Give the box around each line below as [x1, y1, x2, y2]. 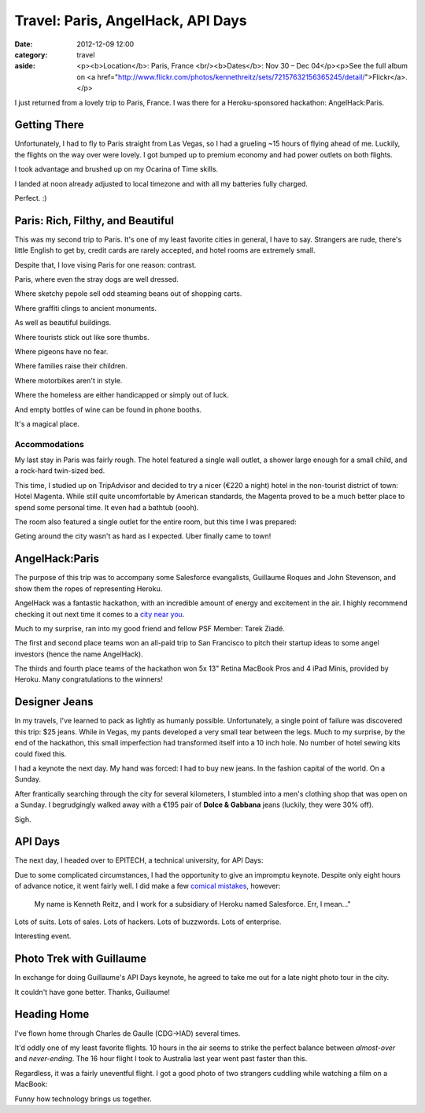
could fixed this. [14, 749, 67, 759]
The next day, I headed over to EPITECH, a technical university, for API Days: [14, 856, 264, 865]
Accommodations [14, 438, 84, 449]
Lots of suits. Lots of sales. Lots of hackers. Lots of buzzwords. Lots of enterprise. [14, 917, 282, 926]
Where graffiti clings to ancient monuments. [14, 303, 157, 312]
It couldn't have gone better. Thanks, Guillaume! [14, 987, 171, 997]
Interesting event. [14, 931, 72, 941]
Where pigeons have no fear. [14, 347, 109, 356]
